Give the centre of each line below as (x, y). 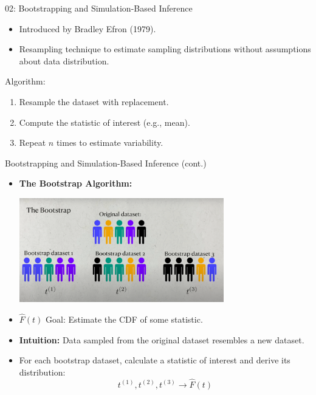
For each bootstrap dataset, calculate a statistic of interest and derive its (155, 360)
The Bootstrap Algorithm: (76, 183)
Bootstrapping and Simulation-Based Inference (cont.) (106, 163)
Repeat (33, 143)
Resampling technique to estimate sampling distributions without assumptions (165, 49)
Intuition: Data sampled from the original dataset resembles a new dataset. (162, 339)
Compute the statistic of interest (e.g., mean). (105, 122)
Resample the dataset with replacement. (94, 101)
